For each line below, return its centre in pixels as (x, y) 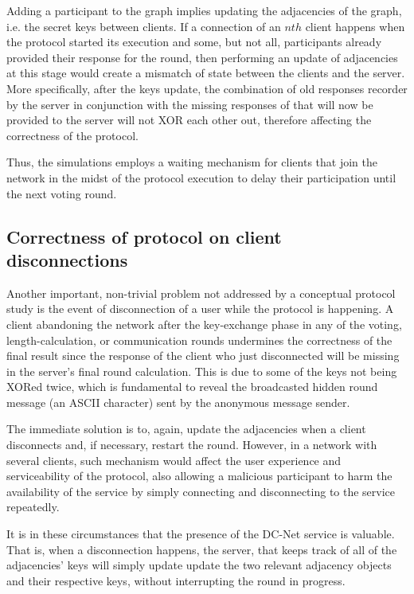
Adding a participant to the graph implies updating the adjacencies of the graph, (204, 10)
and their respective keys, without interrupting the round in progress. (176, 580)
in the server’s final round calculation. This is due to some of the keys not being (202, 371)
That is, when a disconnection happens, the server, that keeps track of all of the (202, 549)
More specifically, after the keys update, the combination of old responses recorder (207, 88)
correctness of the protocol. (72, 135)
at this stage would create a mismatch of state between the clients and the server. (206, 73)
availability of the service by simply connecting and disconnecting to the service (201, 491)
